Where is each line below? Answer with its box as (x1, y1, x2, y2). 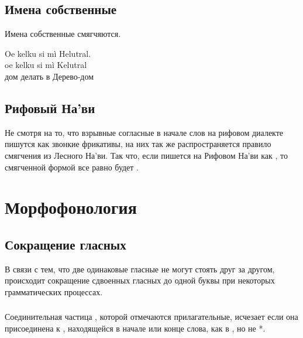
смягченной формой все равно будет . (5, 161, 139, 173)
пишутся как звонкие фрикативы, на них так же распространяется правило (5, 138, 271, 150)
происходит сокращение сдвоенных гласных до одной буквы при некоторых (5, 274, 275, 286)
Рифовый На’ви (5, 98, 95, 117)
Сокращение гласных (5, 235, 126, 253)
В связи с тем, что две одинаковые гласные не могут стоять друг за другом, (5, 262, 275, 275)
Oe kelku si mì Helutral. (5, 47, 91, 59)
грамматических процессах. (5, 285, 103, 298)
